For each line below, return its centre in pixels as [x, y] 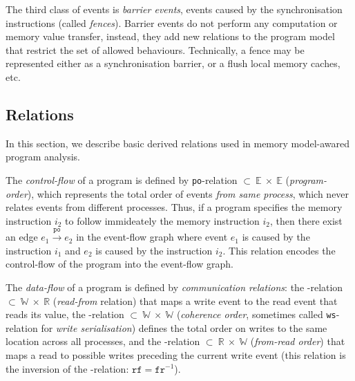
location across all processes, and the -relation [103, 341]
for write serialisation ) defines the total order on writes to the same [184, 327]
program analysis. [43, 157]
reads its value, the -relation [65, 314]
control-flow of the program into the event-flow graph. [119, 264]
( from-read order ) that [298, 341]
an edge [22, 237]
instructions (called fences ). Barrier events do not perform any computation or [172, 22]
